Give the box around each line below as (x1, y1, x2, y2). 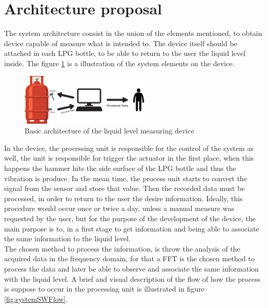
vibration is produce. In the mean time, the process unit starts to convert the (4, 172, 247, 183)
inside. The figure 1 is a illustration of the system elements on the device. (4, 57, 235, 68)
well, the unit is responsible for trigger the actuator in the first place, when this (4, 152, 254, 163)
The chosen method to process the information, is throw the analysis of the (4, 243, 240, 254)
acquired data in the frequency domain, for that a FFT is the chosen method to (4, 253, 255, 264)
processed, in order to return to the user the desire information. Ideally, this (4, 192, 243, 203)
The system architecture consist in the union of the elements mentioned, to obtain (4, 28, 262, 38)
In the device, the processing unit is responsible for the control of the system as (4, 142, 254, 153)
